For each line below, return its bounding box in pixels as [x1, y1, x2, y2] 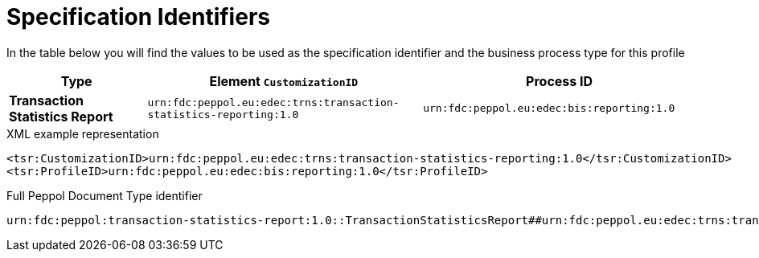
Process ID [526, 72, 593, 89]
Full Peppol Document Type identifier [6, 188, 203, 203]
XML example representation [6, 126, 159, 141]
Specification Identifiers [6, 3, 270, 31]
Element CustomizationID [209, 72, 359, 89]
